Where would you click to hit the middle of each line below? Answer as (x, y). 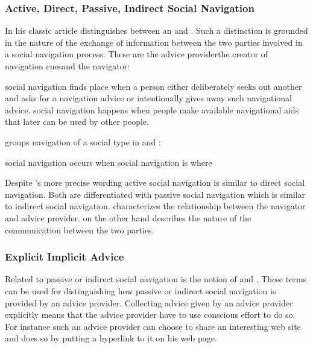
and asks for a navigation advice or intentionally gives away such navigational (149, 98)
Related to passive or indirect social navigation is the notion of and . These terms (156, 279)
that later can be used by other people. (77, 122)
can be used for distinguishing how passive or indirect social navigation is (141, 290)
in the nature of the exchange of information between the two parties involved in (154, 42)
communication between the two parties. (80, 229)
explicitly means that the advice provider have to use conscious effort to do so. (150, 315)
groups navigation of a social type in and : (83, 141)
